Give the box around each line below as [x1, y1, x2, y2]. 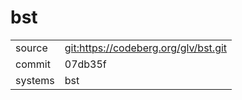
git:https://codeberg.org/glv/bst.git [64, 41, 228, 55]
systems [15, 73, 55, 87]
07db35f [64, 57, 107, 71]
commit [15, 57, 51, 71]
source [15, 41, 48, 55]
